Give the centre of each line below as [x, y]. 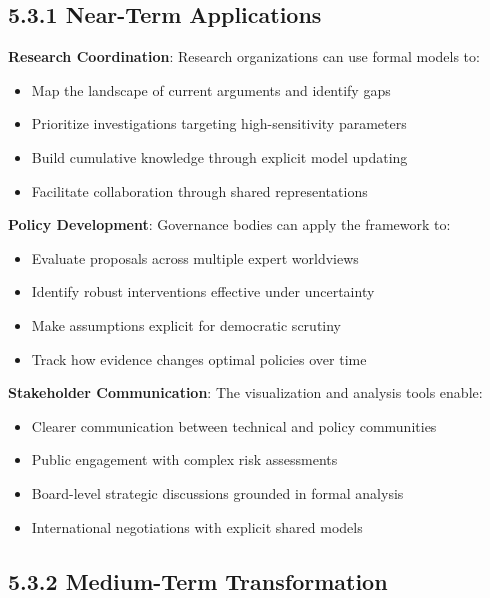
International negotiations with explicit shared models [197, 526]
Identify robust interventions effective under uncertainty [203, 291]
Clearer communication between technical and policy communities [234, 425]
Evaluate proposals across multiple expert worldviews [195, 257]
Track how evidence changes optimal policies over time [199, 358]
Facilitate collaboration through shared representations [199, 190]
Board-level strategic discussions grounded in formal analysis [217, 492]
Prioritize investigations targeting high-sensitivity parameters [219, 123]
